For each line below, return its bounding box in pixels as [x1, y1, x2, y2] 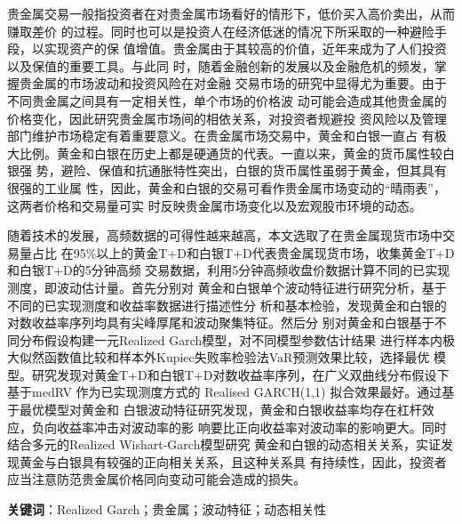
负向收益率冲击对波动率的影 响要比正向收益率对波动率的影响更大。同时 [31, 417, 447, 436]
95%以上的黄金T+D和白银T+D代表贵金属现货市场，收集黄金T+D [73, 243, 455, 262]
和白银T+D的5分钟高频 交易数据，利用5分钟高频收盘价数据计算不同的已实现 [7, 261, 450, 279]
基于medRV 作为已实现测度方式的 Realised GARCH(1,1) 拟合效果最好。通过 [7, 383, 442, 401]
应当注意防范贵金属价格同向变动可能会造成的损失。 [7, 470, 306, 488]
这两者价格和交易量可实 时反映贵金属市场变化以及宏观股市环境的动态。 [7, 196, 422, 214]
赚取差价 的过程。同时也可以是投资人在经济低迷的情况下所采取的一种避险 [7, 21, 434, 40]
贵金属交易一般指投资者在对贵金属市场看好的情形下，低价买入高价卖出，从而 [7, 4, 455, 22]
